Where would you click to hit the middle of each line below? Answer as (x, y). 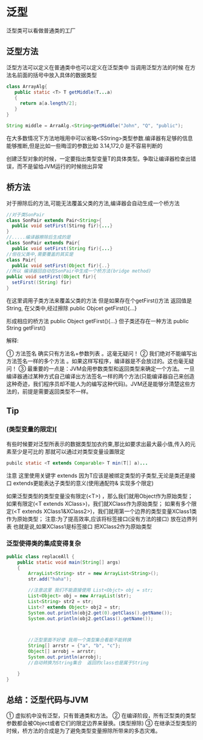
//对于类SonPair (26, 215)
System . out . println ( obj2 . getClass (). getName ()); (91, 618)
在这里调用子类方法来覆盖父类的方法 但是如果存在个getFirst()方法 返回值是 (99, 300)
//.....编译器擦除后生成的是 (39, 237)
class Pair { (21, 260)
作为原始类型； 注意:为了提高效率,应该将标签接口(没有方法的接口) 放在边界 (99, 518)
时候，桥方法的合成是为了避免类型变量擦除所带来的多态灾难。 (84, 731)
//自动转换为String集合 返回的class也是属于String (88, 663)
